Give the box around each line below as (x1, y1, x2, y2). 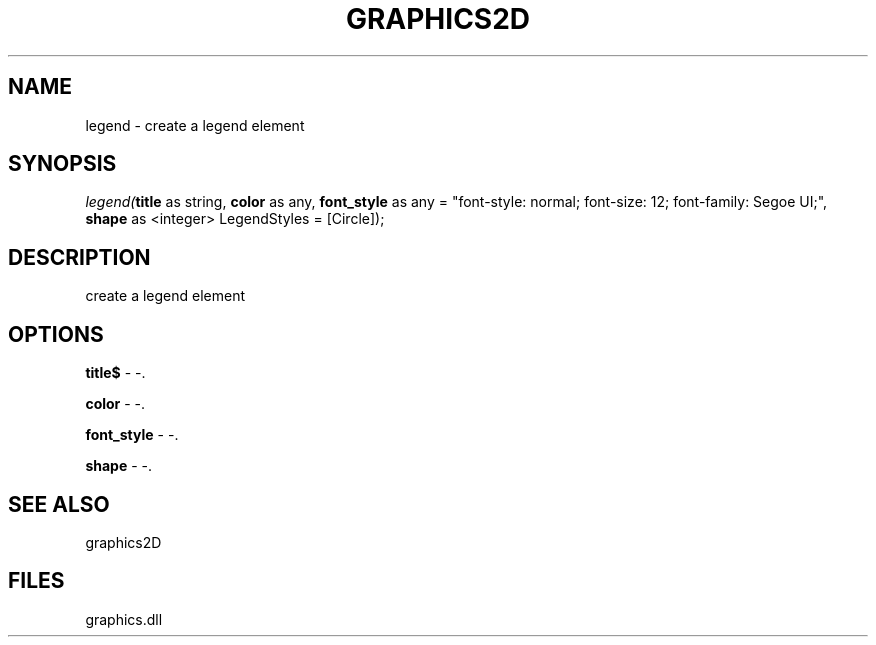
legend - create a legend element (85, 116, 305, 134)
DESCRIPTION (8, 244, 151, 270)
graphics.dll (85, 610, 163, 628)
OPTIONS (8, 321, 104, 347)
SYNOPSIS (8, 151, 117, 177)
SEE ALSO (8, 491, 110, 517)
